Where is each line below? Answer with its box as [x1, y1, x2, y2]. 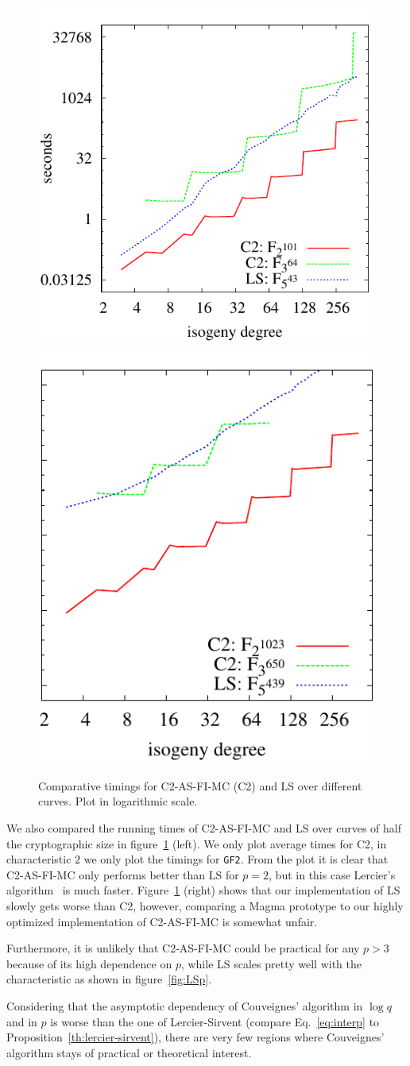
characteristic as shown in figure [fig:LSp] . [6, 971, 212, 987]
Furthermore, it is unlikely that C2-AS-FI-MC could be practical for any [6, 940, 360, 956]
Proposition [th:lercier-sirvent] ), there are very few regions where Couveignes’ [6, 1029, 385, 1045]
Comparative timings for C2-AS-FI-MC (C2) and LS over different [38, 777, 362, 794]
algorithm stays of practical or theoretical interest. [6, 1044, 252, 1060]
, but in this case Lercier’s [269, 866, 396, 883]
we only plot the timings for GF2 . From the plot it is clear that [83, 851, 389, 867]
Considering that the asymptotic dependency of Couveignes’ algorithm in [6, 997, 363, 1014]
